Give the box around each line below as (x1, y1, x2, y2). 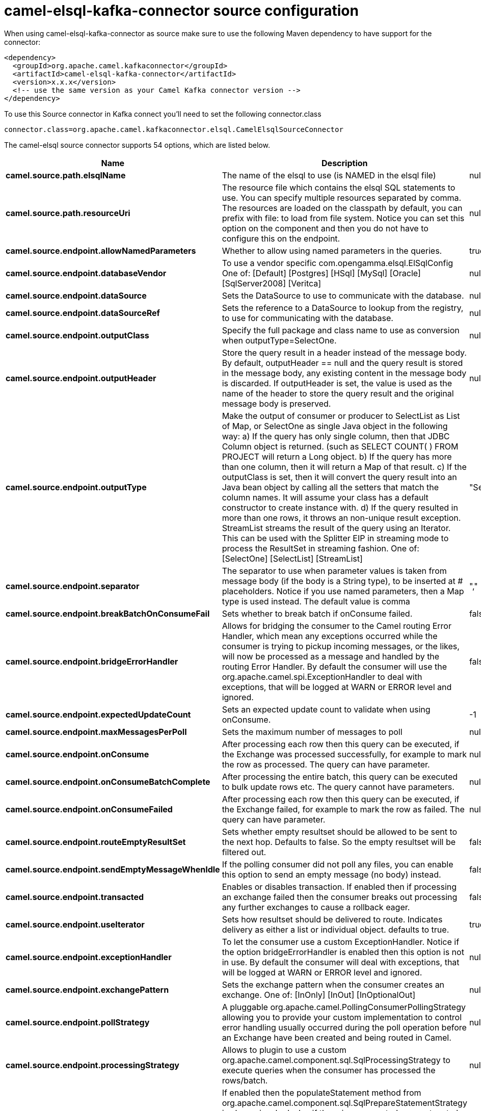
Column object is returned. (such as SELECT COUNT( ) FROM (222, 441, 459, 452)
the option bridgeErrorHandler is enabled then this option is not (222, 946, 464, 957)
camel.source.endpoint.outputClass (6, 330, 149, 340)
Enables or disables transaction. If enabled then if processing (222, 881, 457, 892)
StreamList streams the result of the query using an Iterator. (222, 522, 451, 533)
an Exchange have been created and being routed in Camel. (222, 1032, 451, 1043)
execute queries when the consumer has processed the (222, 1065, 436, 1075)
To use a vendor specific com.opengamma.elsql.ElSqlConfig (222, 257, 453, 268)
